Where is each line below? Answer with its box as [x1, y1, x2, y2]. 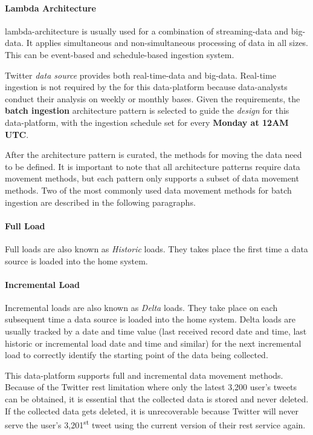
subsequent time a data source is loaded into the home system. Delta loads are [5, 313, 296, 325]
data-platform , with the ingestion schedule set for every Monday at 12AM [5, 116, 289, 128]
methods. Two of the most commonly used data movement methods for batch [5, 183, 292, 196]
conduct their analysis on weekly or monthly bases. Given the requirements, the [5, 92, 300, 105]
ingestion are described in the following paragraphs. [5, 195, 196, 208]
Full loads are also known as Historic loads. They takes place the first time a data [5, 242, 308, 255]
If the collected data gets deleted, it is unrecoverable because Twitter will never [5, 404, 299, 417]
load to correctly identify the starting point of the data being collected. [5, 348, 268, 361]
